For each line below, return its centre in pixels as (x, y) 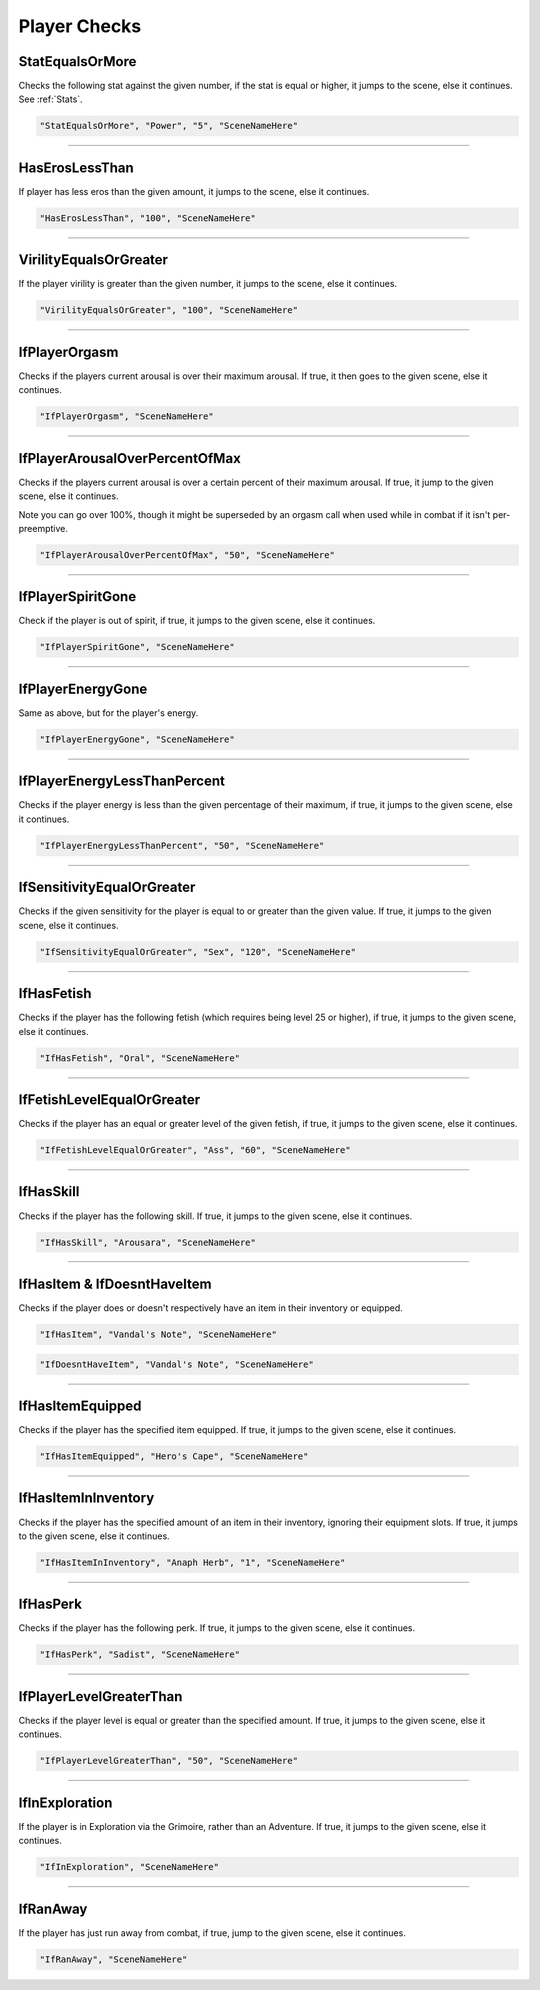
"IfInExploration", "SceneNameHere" (129, 1867)
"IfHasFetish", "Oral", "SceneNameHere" (139, 1058)
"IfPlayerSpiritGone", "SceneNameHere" (137, 647)
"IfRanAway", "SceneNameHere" (113, 1959)
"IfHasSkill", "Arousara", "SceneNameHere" (148, 1242)
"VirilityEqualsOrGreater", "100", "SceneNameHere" (169, 310)
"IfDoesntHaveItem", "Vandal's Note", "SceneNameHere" (176, 1364)
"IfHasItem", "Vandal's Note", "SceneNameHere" (158, 1334)
